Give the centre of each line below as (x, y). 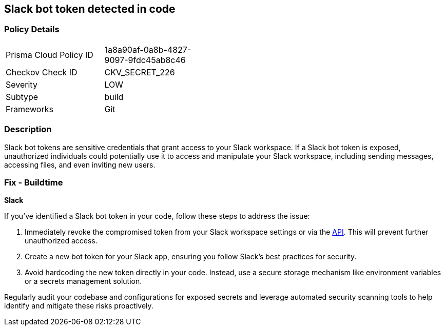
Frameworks (30, 109)
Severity (22, 84)
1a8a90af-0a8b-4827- (148, 49)
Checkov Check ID (42, 72)
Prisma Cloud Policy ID (50, 55)
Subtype (22, 97)
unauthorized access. (61, 241)
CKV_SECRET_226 (140, 72)
